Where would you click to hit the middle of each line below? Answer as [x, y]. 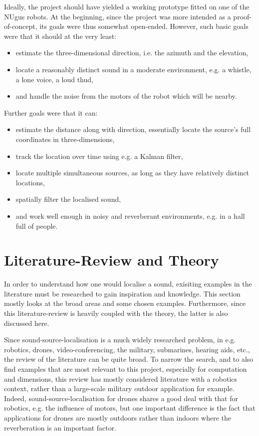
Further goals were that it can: [51, 112]
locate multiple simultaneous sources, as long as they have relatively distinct [132, 173]
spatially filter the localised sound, [68, 199]
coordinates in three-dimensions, [65, 139]
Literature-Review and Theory [112, 260]
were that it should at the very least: [60, 36]
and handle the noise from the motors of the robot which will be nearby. [126, 96]
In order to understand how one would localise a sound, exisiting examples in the [128, 284]
